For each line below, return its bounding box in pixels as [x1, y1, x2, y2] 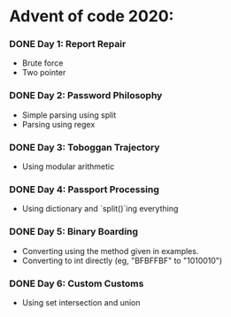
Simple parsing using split [21, 109, 117, 120]
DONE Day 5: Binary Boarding [9, 226, 139, 238]
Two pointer [21, 67, 66, 78]
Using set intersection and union [21, 297, 141, 307]
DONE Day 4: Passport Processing [9, 183, 159, 196]
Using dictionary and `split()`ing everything [21, 204, 179, 214]
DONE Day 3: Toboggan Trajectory [9, 141, 160, 153]
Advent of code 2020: [9, 6, 174, 27]
